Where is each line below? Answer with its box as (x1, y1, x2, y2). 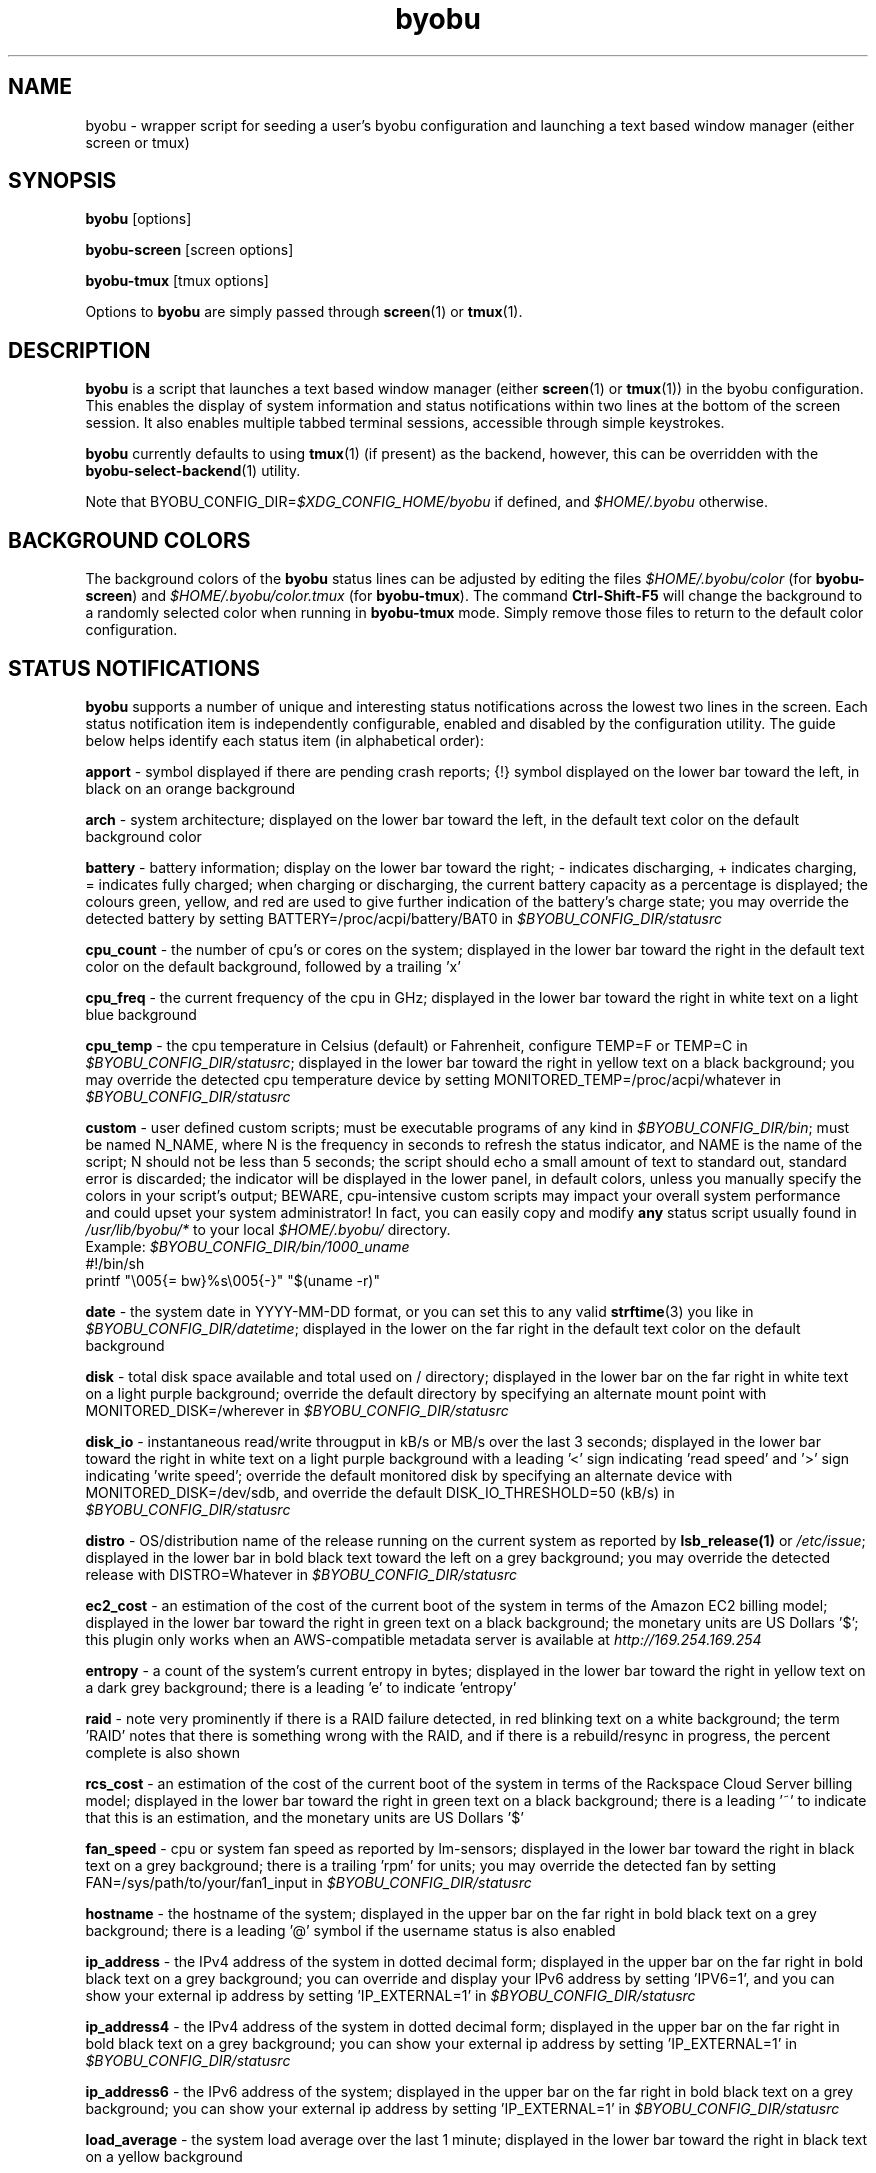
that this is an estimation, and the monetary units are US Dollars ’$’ (85, 1808, 524, 1826)
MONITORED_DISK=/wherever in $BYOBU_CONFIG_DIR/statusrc (85, 1401, 509, 1419)
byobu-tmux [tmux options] (85, 272, 269, 290)
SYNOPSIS (8, 168, 117, 194)
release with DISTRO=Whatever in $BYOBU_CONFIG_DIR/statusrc (85, 1565, 518, 1583)
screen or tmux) (85, 133, 190, 151)
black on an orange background (85, 779, 296, 797)
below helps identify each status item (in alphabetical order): (85, 731, 485, 749)
